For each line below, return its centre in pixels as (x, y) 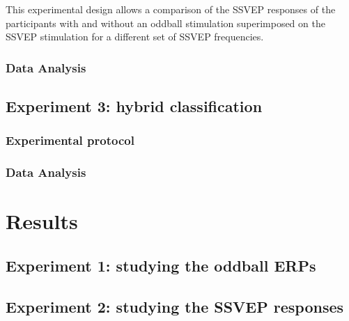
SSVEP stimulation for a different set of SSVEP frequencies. (135, 37)
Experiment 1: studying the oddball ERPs (161, 265)
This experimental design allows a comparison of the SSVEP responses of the (171, 9)
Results (42, 221)
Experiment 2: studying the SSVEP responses (175, 306)
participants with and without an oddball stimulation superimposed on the (165, 23)
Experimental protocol (70, 140)
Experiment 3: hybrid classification (134, 106)
